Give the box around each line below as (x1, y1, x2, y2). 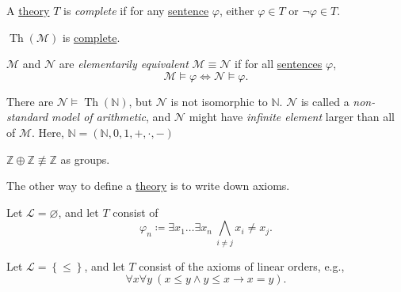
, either (219, 2, 254, 18)
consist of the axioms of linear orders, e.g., (139, 257, 345, 274)
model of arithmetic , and (52, 108, 171, 125)
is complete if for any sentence (63, 2, 209, 18)
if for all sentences (235, 55, 323, 72)
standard (6, 108, 48, 125)
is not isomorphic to (170, 93, 268, 109)
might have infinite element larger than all (189, 108, 395, 125)
